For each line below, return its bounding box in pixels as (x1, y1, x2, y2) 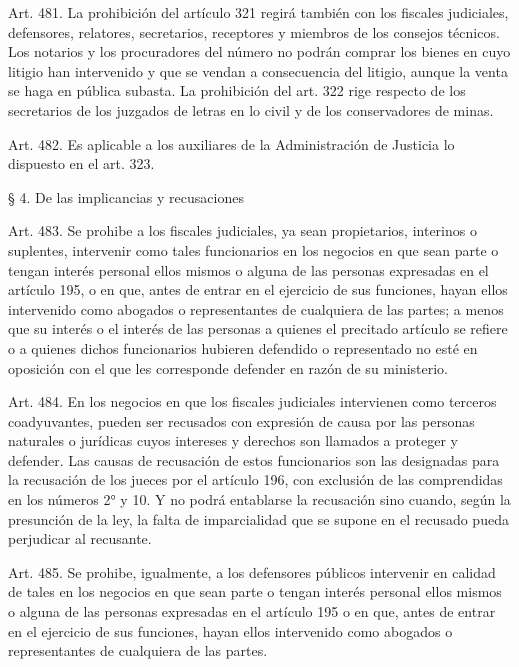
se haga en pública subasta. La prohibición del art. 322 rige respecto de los (8, 80, 466, 101)
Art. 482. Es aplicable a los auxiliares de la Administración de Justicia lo (8, 133, 455, 154)
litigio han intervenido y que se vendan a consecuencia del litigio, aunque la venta (8, 60, 508, 81)
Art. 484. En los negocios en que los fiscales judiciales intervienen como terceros (8, 391, 497, 412)
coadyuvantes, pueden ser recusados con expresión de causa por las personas (8, 410, 475, 431)
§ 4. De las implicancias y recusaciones (8, 186, 244, 207)
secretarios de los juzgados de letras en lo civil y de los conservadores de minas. (8, 99, 494, 120)
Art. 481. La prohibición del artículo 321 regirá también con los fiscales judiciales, (8, 2, 509, 22)
